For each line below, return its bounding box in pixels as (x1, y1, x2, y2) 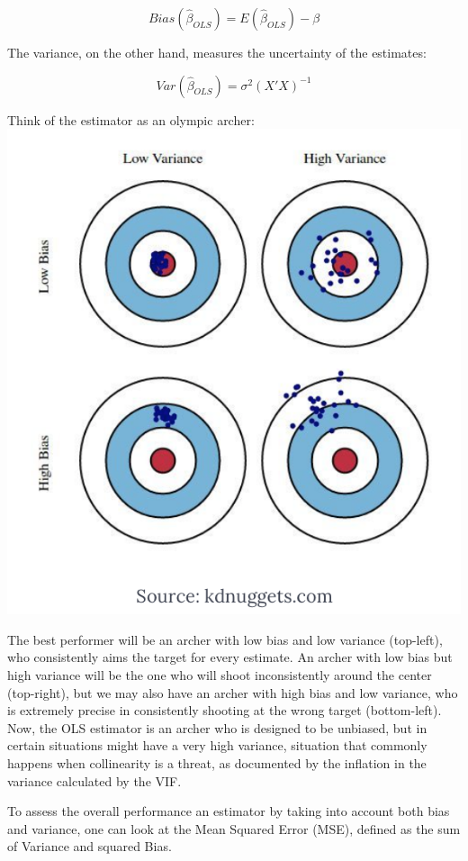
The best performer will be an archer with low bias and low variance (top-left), (7, 630, 443, 648)
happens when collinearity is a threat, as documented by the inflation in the (7, 754, 427, 773)
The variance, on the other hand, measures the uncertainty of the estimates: (7, 43, 427, 61)
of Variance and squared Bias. (7, 837, 172, 856)
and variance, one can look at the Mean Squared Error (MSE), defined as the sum (7, 819, 461, 838)
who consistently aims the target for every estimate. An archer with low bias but (7, 648, 453, 666)
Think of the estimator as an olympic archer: (7, 110, 255, 129)
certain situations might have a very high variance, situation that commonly (7, 736, 427, 755)
